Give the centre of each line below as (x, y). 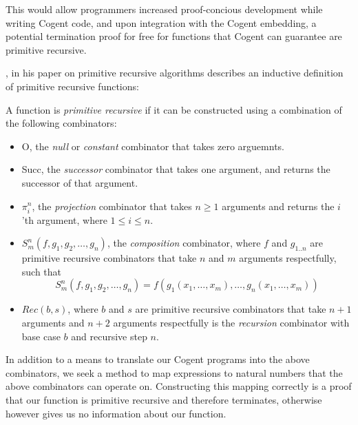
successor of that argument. (80, 182)
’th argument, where (64, 219)
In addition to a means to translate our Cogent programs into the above (158, 359)
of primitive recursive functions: (72, 86)
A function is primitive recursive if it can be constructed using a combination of (174, 109)
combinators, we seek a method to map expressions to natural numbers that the (174, 372)
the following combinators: (61, 123)
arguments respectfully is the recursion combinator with (231, 323)
